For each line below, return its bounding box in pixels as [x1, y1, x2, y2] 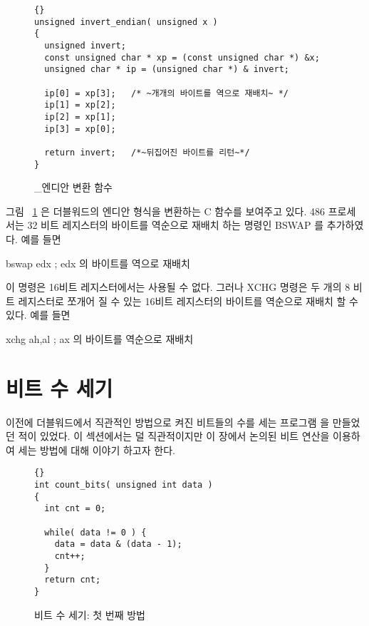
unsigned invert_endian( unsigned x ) [34, 16, 218, 27]
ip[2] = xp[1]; [44, 111, 116, 122]
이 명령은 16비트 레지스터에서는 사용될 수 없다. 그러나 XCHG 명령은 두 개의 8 [6, 279, 350, 294]
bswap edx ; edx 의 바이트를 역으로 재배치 [6, 255, 190, 270]
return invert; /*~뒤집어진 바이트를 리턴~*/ [44, 147, 250, 158]
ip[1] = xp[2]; [44, 100, 116, 111]
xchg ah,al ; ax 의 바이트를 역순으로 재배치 [6, 331, 194, 346]
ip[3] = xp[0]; [44, 123, 116, 134]
